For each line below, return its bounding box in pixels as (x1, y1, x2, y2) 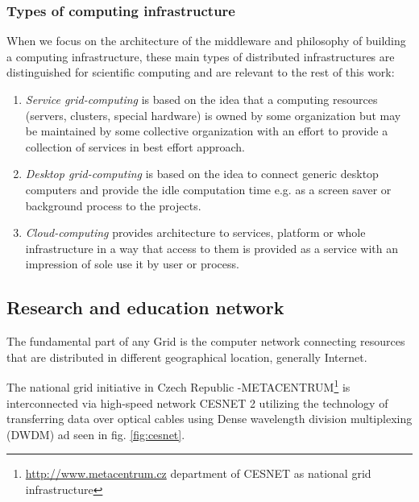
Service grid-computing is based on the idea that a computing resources (25, 91, 378, 107)
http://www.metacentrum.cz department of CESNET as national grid (25, 465, 371, 482)
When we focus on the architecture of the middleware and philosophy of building (6, 32, 406, 49)
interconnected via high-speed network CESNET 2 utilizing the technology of (6, 394, 388, 411)
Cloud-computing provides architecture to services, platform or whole (25, 224, 366, 241)
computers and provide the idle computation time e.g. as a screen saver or (25, 180, 392, 197)
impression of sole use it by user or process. (25, 255, 239, 272)
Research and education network (6, 295, 284, 320)
